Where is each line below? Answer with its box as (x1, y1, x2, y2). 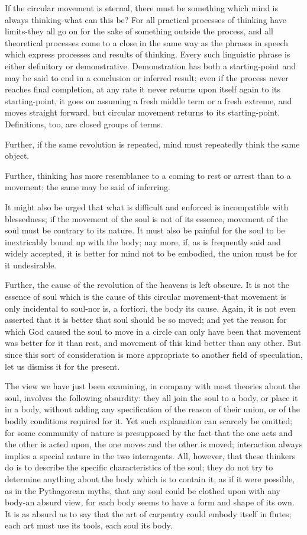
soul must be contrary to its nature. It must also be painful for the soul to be (5, 224, 285, 236)
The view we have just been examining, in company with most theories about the (5, 380, 300, 392)
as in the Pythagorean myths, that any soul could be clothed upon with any (5, 484, 281, 496)
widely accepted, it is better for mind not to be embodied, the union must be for (5, 247, 298, 260)
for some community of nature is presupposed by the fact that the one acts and (5, 426, 293, 438)
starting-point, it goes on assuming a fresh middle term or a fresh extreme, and (5, 94, 292, 107)
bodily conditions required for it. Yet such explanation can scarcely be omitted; (5, 415, 293, 427)
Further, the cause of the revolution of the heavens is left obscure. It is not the (5, 278, 289, 291)
